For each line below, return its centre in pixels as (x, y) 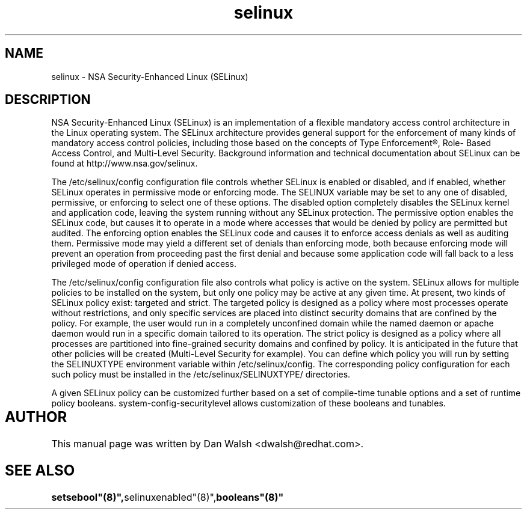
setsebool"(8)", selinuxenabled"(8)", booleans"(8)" (168, 497)
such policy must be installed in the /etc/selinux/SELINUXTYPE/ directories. (201, 375)
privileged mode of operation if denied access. (144, 264)
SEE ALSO (40, 471)
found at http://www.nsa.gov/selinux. (125, 164)
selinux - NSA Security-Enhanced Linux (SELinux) (150, 76)
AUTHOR (36, 417)
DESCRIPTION (48, 100)
